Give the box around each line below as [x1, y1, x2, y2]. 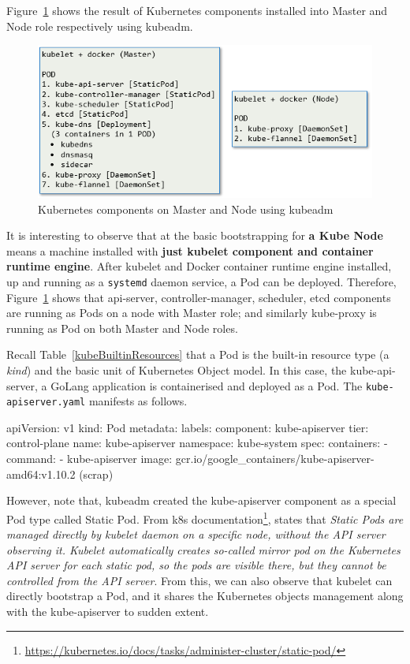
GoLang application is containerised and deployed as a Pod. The [50, 377, 363, 394]
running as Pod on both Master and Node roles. [6, 319, 238, 336]
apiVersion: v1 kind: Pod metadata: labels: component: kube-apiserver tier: [6, 419, 369, 435]
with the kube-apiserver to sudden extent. [6, 603, 209, 620]
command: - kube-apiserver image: [6, 450, 173, 467]
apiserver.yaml [6, 397, 86, 408]
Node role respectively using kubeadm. [6, 17, 193, 34]
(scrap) [79, 465, 114, 482]
